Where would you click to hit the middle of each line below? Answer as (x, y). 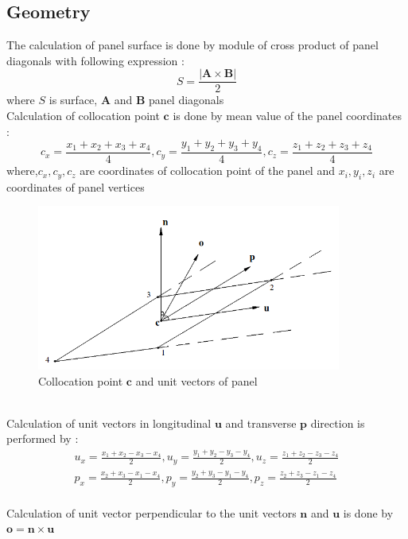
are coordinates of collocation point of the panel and (207, 171)
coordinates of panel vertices (76, 186)
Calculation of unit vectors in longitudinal (109, 423)
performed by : (43, 438)
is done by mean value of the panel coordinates (287, 116)
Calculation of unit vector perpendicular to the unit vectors (152, 512)
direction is (338, 423)
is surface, (73, 100)
